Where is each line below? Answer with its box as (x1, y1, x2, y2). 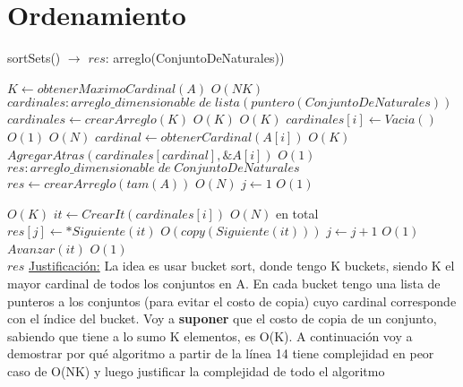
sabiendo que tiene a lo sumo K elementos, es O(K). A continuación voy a (7, 326, 413, 345)
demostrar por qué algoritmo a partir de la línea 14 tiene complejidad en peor (7, 344, 434, 363)
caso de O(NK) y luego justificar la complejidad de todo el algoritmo (7, 362, 385, 381)
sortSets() (7, 48, 61, 67)
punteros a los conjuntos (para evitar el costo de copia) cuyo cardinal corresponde (7, 291, 457, 310)
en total (275, 203, 319, 222)
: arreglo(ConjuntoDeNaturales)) (105, 48, 285, 67)
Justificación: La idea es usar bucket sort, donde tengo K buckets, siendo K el (29, 256, 455, 275)
